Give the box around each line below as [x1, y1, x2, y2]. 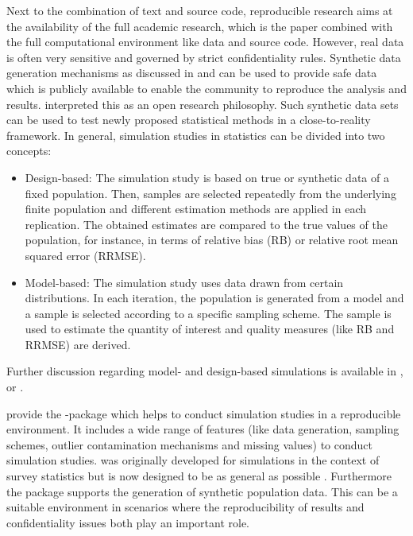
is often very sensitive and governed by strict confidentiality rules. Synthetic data [6, 49, 401, 65]
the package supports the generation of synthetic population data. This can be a [6, 483, 398, 499]
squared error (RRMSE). [25, 247, 146, 263]
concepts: [6, 142, 52, 159]
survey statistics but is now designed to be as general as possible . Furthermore [6, 468, 392, 484]
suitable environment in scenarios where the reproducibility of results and [6, 499, 365, 515]
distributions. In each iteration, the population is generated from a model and [25, 289, 404, 306]
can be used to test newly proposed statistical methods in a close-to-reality [6, 111, 371, 128]
